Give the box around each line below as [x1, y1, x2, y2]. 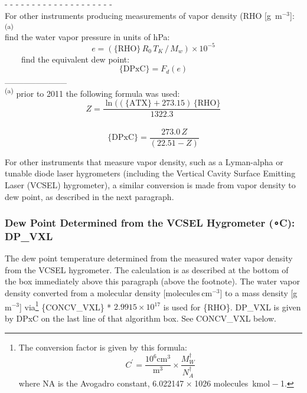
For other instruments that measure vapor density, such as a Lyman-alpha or [5, 155, 283, 168]
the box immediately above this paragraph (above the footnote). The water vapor [5, 275, 300, 287]
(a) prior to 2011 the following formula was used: [5, 85, 180, 99]
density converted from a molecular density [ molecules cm [5, 287, 213, 299]
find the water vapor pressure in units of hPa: [5, 30, 170, 42]
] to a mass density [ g [220, 287, 298, 299]
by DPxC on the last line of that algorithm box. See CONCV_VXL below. [5, 312, 276, 324]
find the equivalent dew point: [21, 53, 130, 65]
